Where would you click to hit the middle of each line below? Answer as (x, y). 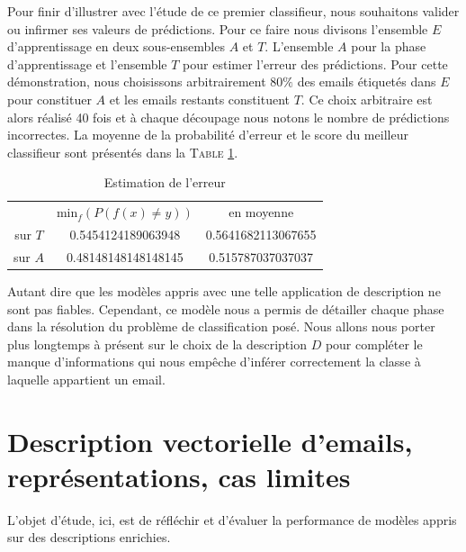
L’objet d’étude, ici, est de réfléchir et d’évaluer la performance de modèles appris (232, 519)
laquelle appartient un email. (86, 379)
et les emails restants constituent (199, 99)
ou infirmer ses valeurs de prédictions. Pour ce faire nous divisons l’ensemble (218, 28)
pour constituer (49, 99)
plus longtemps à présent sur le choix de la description (157, 344)
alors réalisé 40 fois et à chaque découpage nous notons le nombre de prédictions (229, 117)
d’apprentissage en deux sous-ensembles (116, 46)
